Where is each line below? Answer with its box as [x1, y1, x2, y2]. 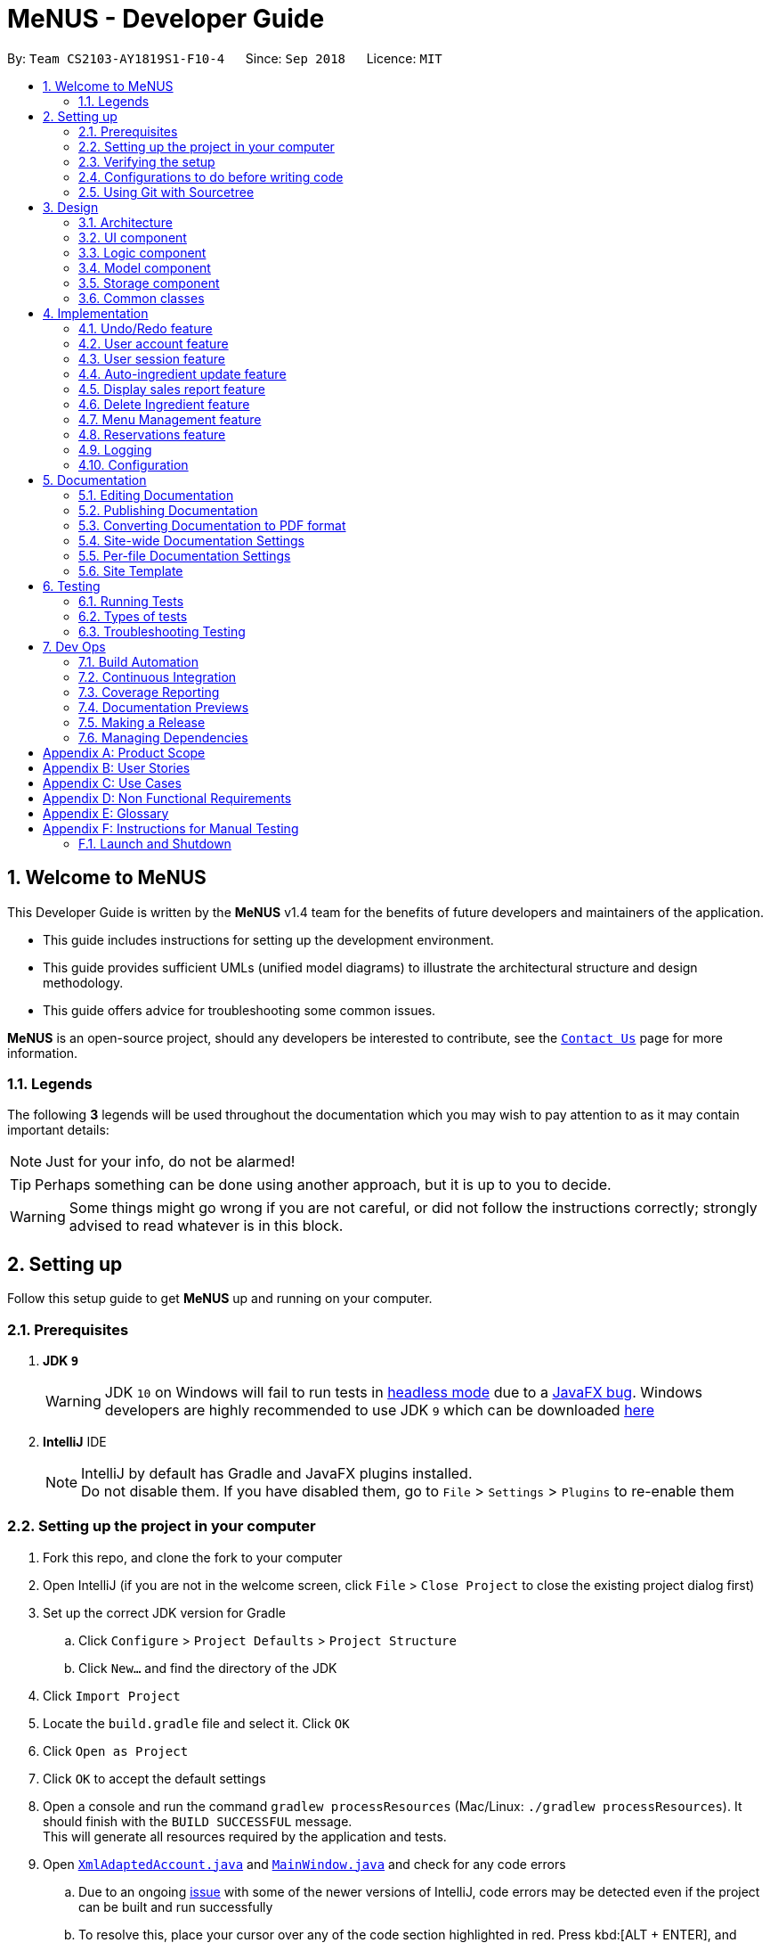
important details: [7, 1122, 109, 1138]
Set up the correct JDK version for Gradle [43, 1604, 286, 1620]
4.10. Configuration [78, 456, 189, 472]
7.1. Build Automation [78, 653, 199, 669]
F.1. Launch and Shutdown [78, 835, 231, 851]
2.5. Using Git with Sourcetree [78, 184, 255, 200]
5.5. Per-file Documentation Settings [78, 547, 291, 563]
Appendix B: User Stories [43, 759, 190, 775]
